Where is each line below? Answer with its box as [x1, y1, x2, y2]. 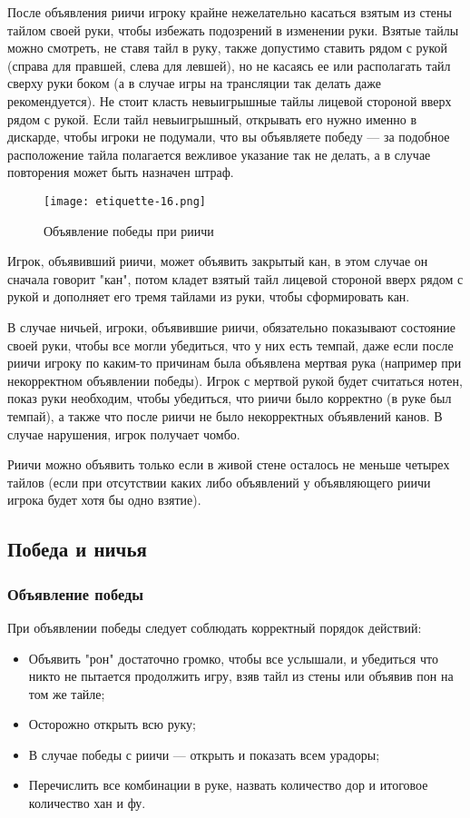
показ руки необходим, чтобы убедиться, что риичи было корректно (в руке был [7, 389, 452, 408]
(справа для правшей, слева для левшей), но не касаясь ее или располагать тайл [7, 55, 451, 74]
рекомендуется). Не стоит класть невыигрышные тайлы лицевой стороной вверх [7, 91, 452, 110]
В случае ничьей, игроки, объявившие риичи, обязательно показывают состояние [7, 317, 455, 336]
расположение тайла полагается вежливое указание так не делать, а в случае [7, 144, 431, 163]
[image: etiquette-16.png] [44, 194, 206, 208]
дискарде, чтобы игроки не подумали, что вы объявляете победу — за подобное [7, 127, 450, 146]
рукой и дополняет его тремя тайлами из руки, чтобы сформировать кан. [7, 287, 410, 306]
